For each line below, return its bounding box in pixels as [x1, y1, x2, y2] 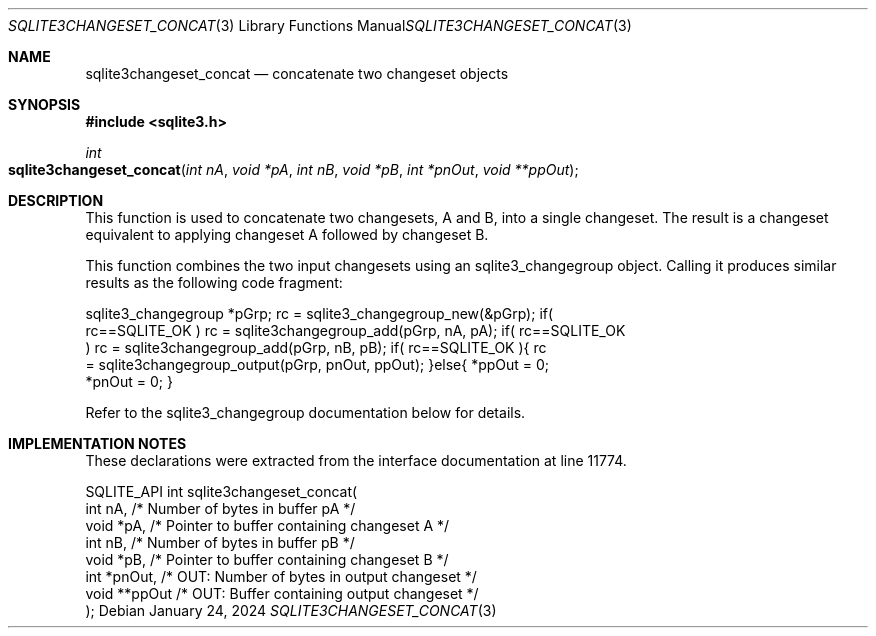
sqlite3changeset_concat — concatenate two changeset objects [85, 65, 509, 82]
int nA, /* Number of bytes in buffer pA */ [85, 500, 356, 517]
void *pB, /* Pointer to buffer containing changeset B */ [85, 551, 449, 568]
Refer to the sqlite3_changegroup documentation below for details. [85, 404, 526, 421]
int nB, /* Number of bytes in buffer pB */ [85, 534, 355, 551]
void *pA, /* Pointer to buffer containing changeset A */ [85, 517, 450, 534]
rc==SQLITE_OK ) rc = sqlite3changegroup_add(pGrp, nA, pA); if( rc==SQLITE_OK [85, 322, 626, 339]
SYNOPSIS [8, 96, 81, 113]
